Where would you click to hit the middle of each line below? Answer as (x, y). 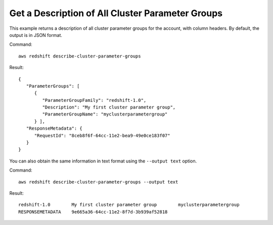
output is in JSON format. (36, 35)
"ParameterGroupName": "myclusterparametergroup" (105, 114)
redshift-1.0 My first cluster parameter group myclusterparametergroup (129, 205)
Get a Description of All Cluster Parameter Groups (116, 13)
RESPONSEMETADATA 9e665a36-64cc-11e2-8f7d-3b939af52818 (93, 212)
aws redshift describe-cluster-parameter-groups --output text (98, 182)
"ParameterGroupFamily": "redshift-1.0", (94, 100)
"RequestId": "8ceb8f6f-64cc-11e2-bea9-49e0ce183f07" (102, 135)
